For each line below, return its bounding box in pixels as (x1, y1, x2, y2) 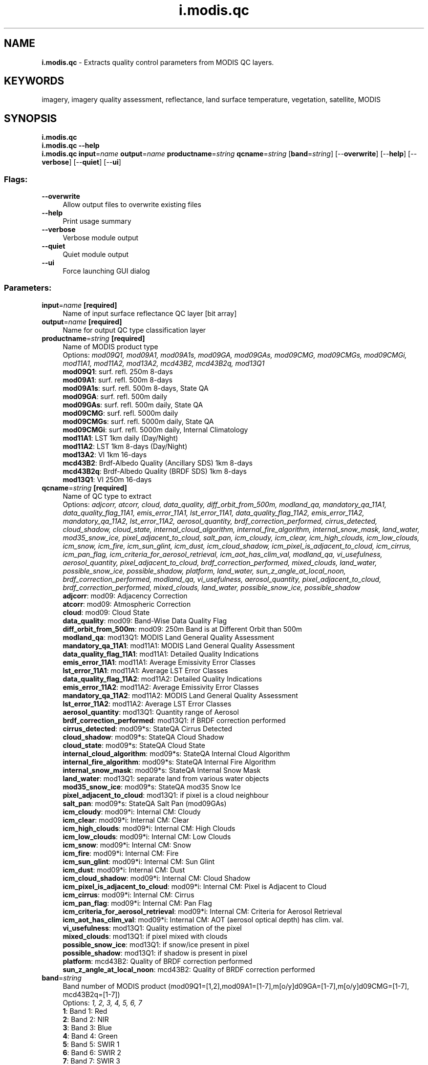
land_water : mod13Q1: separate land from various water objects (63, 774, 269, 783)
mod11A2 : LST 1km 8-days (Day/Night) (63, 442, 188, 450)
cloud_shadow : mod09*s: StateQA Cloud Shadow (63, 732, 224, 741)
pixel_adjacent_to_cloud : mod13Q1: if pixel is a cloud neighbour (63, 790, 269, 799)
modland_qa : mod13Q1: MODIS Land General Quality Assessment (63, 633, 274, 641)
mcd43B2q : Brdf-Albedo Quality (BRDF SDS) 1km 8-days (63, 467, 247, 475)
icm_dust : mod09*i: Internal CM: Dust (63, 865, 185, 874)
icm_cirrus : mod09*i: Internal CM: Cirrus (63, 890, 194, 899)
